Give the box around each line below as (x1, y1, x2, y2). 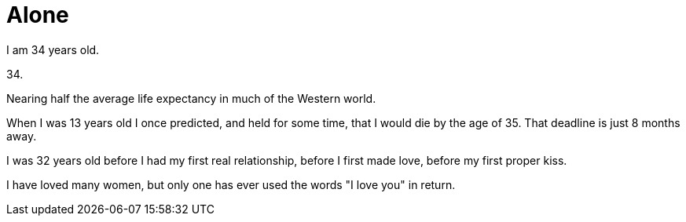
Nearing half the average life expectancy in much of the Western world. (6, 91, 376, 105)
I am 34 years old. (6, 42, 100, 56)
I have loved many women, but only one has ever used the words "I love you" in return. (6, 177, 456, 191)
